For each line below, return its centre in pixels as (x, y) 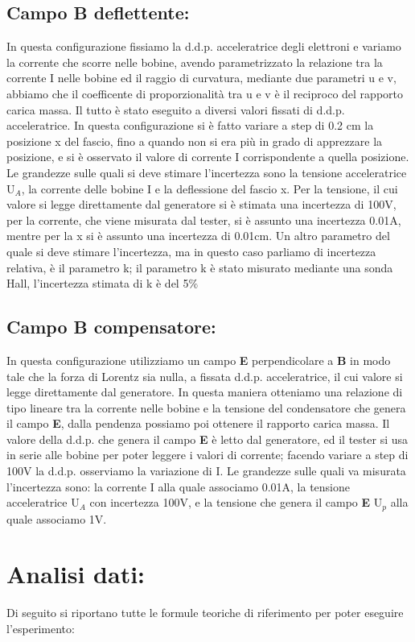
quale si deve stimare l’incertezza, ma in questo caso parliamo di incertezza (191, 251)
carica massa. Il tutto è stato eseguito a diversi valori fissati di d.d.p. (176, 109)
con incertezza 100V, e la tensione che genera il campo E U (236, 502)
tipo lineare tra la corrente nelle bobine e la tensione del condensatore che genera (206, 407)
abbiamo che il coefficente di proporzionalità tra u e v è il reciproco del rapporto (205, 93)
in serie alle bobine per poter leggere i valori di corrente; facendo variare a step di (207, 455)
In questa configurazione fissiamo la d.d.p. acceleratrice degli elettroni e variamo (204, 46)
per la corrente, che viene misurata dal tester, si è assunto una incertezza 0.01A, (204, 220)
